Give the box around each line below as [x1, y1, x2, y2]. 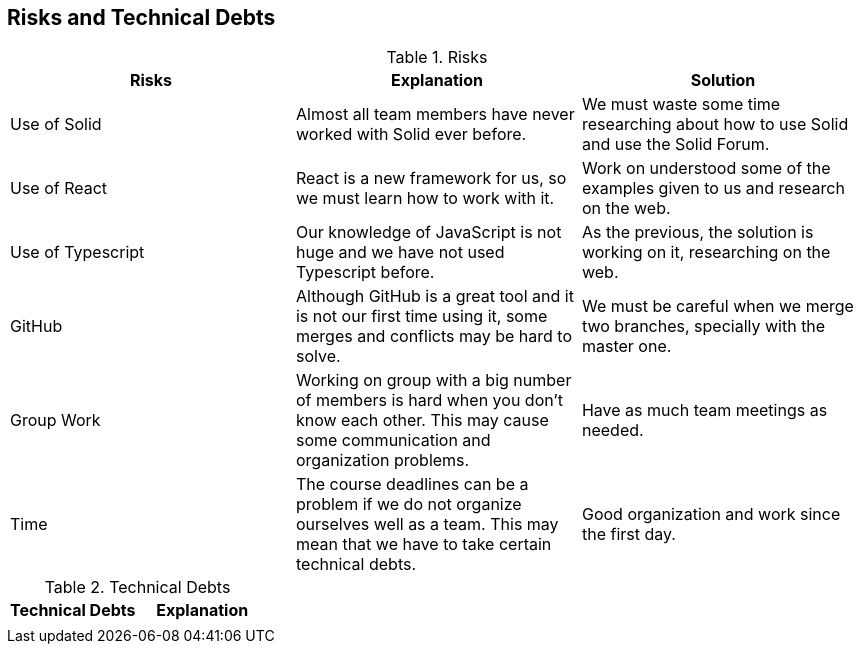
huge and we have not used [295, 242, 505, 263]
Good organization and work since [581, 504, 841, 525]
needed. [581, 420, 644, 441]
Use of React [10, 178, 108, 199]
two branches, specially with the [581, 316, 826, 337]
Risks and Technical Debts [7, 5, 276, 30]
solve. [295, 346, 341, 367]
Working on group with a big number [295, 370, 572, 391]
